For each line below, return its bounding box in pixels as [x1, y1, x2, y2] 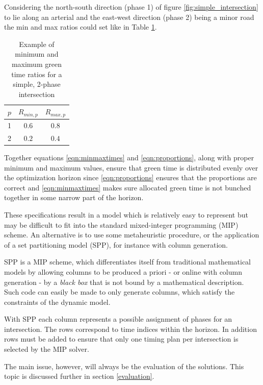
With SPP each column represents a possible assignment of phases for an [4, 314, 232, 324]
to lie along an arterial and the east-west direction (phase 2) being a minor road [4, 11, 254, 22]
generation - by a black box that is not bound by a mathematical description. [4, 276, 244, 287]
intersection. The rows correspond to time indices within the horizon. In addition [4, 323, 257, 334]
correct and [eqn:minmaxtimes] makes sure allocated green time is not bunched [4, 182, 251, 192]
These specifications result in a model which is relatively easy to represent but [4, 209, 248, 220]
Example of [19, 38, 55, 49]
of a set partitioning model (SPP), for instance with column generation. [4, 239, 228, 250]
